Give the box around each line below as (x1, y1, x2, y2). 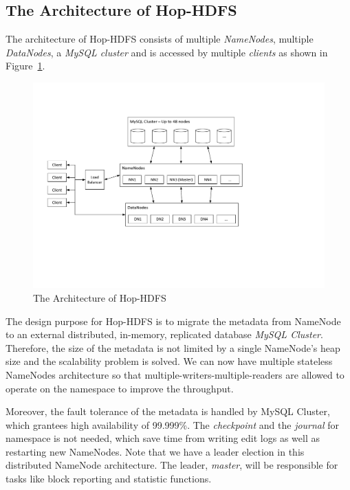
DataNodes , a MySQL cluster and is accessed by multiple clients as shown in (6, 45, 328, 59)
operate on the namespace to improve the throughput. (6, 381, 234, 395)
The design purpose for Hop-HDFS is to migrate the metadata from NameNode (6, 313, 341, 328)
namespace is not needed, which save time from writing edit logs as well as (6, 431, 320, 445)
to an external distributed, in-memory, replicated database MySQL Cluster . (6, 327, 323, 342)
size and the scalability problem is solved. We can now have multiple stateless (6, 354, 333, 368)
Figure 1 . (6, 58, 45, 73)
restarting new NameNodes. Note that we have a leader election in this (6, 444, 305, 458)
